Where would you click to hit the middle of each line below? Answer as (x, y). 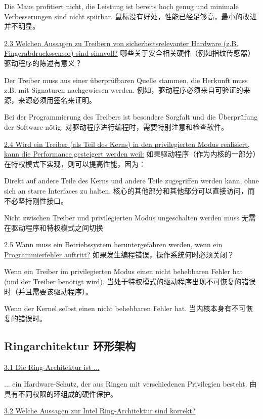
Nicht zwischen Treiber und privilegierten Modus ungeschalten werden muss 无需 (130, 218)
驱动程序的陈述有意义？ (43, 63)
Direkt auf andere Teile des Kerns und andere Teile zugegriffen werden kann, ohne (131, 181)
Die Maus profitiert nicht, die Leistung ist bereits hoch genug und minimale (121, 6)
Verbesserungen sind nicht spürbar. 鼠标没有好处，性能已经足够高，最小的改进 (130, 16)
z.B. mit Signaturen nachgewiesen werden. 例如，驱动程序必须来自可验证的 (124, 90)
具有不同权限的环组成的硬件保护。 (61, 393)
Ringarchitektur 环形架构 (70, 345)
